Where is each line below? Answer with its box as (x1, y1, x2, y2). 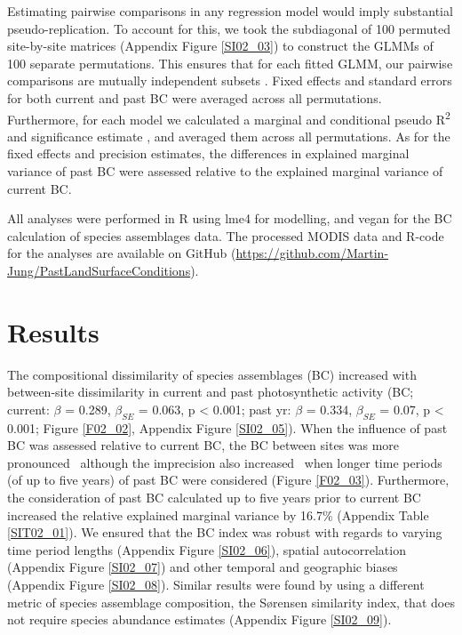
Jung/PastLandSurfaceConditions (7, 261, 191, 279)
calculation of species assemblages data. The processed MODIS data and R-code (7, 226, 444, 245)
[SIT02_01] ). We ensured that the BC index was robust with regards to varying (7, 523, 442, 542)
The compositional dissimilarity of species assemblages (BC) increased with (7, 365, 417, 383)
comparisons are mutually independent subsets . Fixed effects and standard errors (7, 71, 452, 90)
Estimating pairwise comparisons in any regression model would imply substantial (7, 2, 453, 20)
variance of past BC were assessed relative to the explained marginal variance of (7, 162, 443, 180)
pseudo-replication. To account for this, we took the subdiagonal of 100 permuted (7, 19, 450, 37)
